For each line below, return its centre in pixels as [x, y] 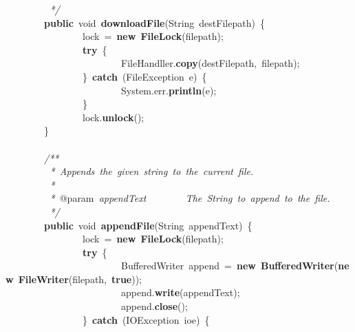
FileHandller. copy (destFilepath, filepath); [210, 63]
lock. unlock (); [113, 117]
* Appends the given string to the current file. [152, 171]
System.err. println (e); [169, 90]
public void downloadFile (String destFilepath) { [154, 22]
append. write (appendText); [180, 292]
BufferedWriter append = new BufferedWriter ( [229, 266]
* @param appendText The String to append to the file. [190, 198]
